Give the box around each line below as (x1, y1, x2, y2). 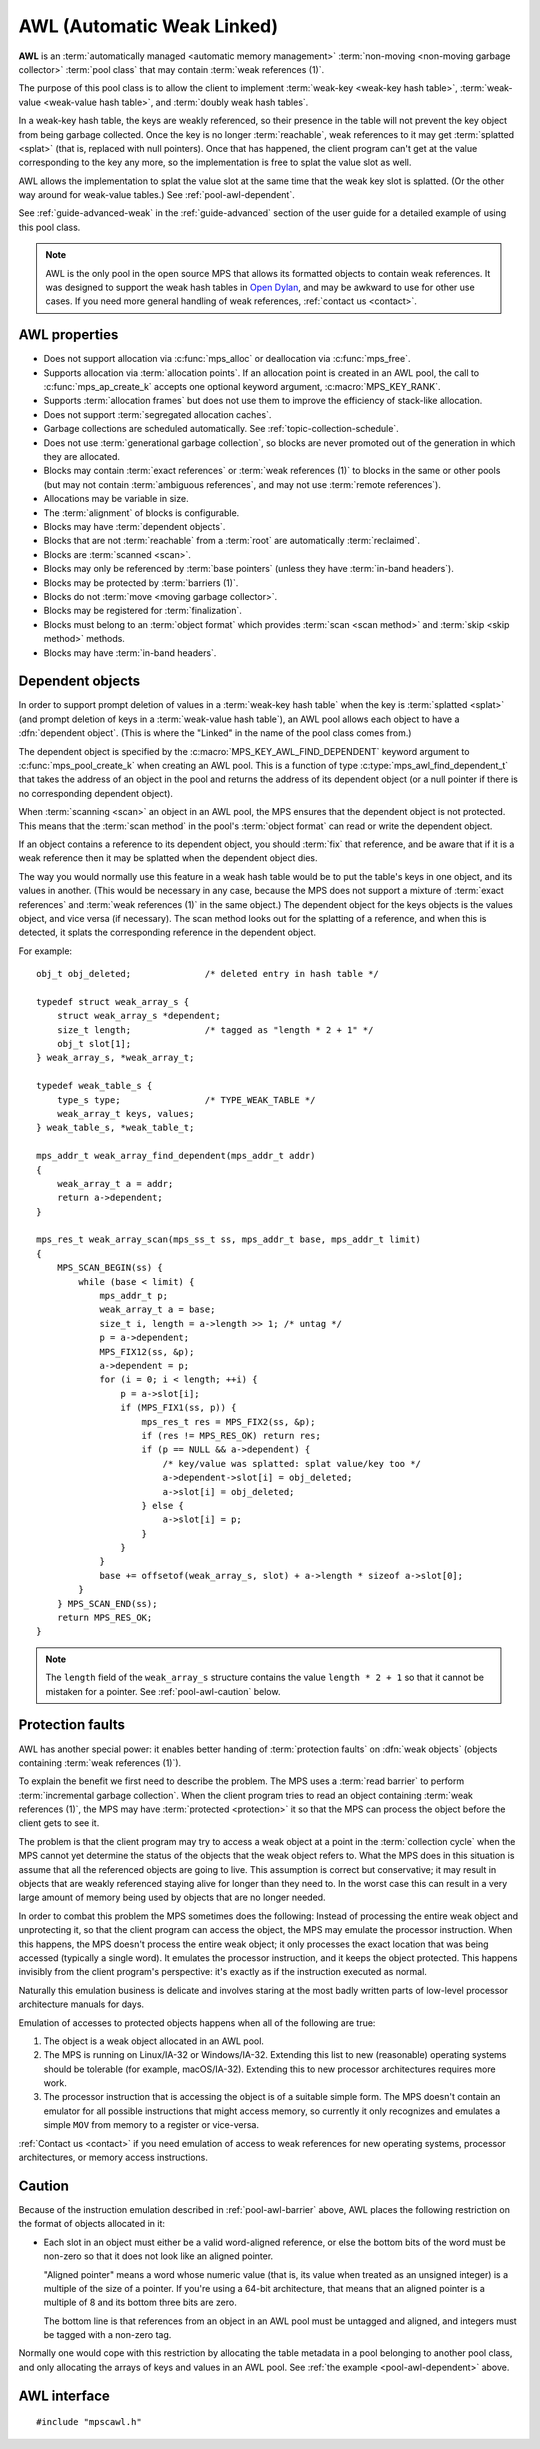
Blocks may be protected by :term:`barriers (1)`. (43, 576, 239, 589)
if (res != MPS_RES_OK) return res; (141, 1430, 322, 1441)
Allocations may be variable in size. (43, 493, 189, 505)
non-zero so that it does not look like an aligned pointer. (43, 2250, 274, 2262)
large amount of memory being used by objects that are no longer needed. (18, 1891, 326, 1904)
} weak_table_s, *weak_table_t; (36, 1122, 195, 1134)
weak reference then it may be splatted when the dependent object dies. (18, 852, 319, 864)
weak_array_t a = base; (99, 1304, 216, 1315)
